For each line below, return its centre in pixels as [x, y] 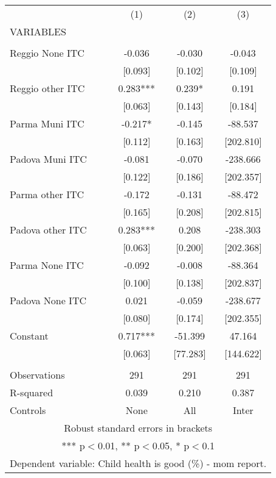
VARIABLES [38, 31]
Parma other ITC [47, 194]
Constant [29, 336]
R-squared [32, 392]
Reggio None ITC [47, 53]
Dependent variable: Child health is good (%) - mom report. [138, 463]
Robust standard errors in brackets [138, 428]
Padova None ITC [48, 300]
